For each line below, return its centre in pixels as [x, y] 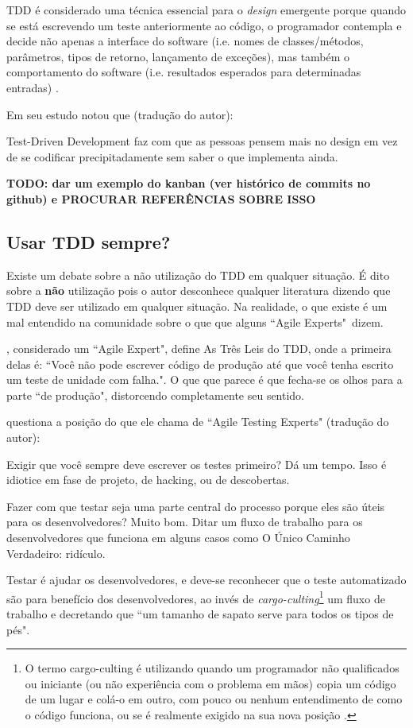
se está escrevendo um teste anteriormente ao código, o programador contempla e [204, 25]
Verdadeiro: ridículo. [56, 553]
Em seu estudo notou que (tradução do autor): [120, 114]
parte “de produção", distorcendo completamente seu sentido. [156, 395]
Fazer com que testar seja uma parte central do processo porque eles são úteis [196, 506]
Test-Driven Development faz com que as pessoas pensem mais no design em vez [202, 141]
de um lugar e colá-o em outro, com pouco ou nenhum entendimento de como [214, 699]
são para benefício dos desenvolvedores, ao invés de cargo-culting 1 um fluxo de [196, 597]
